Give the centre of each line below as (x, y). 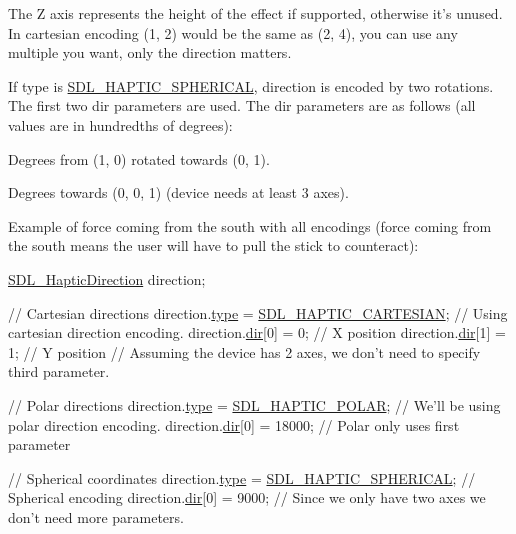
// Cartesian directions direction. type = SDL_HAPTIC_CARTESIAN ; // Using (258, 312)
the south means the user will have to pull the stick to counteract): (213, 245)
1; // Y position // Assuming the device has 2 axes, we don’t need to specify (244, 351)
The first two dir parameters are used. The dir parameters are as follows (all (242, 105)
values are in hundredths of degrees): (120, 124)
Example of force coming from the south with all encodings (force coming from (250, 225)
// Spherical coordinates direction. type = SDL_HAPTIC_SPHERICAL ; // (242, 477)
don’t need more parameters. (96, 516)
